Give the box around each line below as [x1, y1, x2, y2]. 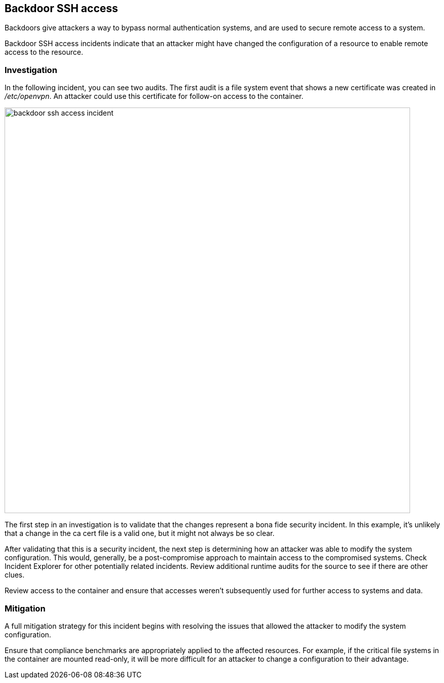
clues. [5, 570, 25, 580]
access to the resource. [5, 48, 83, 57]
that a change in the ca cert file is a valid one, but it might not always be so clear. [5, 529, 275, 538]
